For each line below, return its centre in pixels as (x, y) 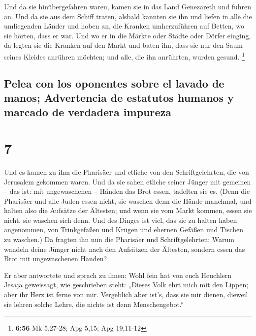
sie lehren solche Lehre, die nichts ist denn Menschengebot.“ (94, 304)
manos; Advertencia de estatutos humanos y (119, 97)
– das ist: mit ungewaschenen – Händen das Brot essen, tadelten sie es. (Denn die (127, 191)
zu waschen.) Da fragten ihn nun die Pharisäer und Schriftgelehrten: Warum (119, 239)
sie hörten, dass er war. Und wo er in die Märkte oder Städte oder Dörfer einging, (128, 35)
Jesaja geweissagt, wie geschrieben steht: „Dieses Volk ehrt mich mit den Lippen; (126, 285)
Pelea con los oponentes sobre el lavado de (114, 83)
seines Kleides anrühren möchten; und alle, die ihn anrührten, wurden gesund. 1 (125, 56)
